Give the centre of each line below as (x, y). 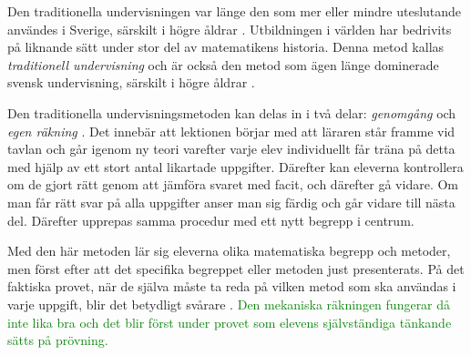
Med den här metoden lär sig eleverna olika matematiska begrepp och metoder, (229, 251)
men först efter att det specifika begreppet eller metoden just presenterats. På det (236, 268)
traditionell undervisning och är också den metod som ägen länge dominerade (223, 64)
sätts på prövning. (58, 340)
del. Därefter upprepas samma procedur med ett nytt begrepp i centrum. (211, 220)
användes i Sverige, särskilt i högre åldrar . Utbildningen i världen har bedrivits (230, 29)
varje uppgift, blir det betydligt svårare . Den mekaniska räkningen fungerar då (229, 304)
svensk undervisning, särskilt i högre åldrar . (131, 82)
